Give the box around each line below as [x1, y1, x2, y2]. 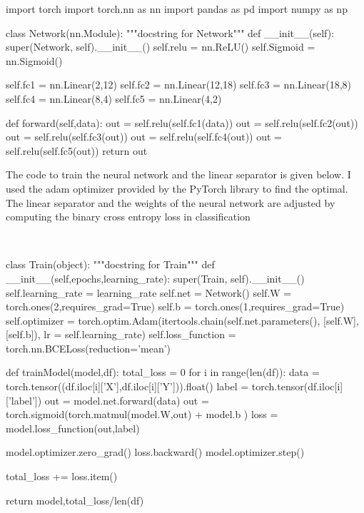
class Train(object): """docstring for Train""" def [6, 257, 215, 272]
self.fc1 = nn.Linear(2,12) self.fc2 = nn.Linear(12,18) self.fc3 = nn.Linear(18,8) [6, 77, 351, 92]
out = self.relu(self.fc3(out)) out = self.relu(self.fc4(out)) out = [6, 129, 282, 144]
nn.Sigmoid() [6, 53, 63, 68]
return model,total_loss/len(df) [6, 492, 144, 507]
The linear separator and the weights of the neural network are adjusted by [6, 195, 335, 210]
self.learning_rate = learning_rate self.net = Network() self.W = [6, 285, 292, 300]
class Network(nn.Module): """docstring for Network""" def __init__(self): [6, 25, 335, 40]
